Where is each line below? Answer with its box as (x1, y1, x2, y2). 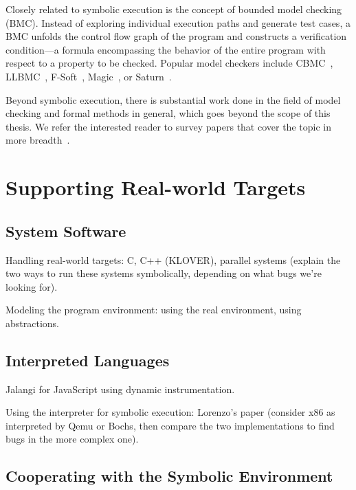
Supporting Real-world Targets (5, 173, 306, 201)
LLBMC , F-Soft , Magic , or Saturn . (5, 69, 172, 83)
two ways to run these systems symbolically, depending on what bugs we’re (5, 266, 322, 280)
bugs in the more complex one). (5, 432, 139, 446)
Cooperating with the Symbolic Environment (5, 465, 333, 487)
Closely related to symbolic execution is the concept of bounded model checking (5, 2, 342, 16)
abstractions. (5, 315, 59, 330)
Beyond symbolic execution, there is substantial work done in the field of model (5, 92, 341, 107)
